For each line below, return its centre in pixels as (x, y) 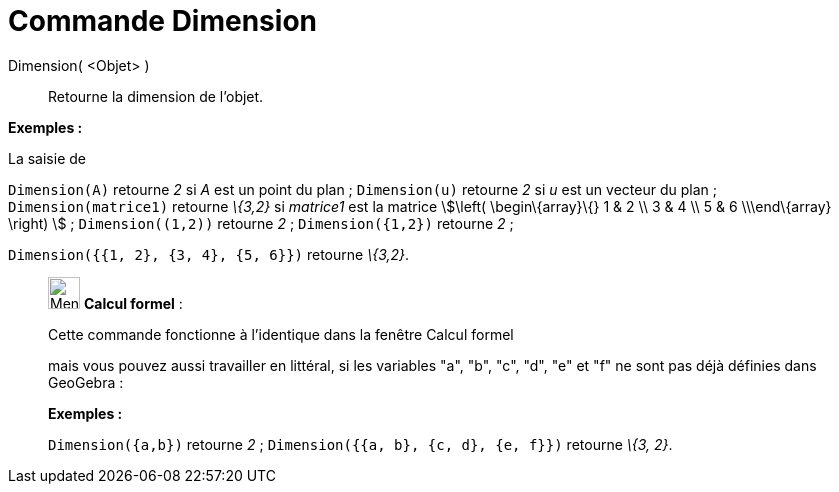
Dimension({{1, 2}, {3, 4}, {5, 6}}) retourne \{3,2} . (209, 254)
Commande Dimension (162, 21)
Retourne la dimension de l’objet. (156, 96)
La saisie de (47, 158)
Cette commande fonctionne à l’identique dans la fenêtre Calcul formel (281, 334)
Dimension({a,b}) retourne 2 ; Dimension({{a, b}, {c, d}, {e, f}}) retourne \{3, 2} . (360, 444)
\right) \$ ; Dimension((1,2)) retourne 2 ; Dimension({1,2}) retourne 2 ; (261, 223)
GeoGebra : (86, 382)
